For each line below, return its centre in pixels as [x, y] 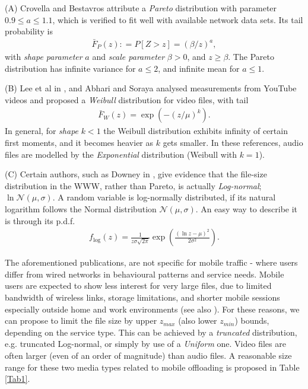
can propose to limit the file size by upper [81, 321]
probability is [29, 31]
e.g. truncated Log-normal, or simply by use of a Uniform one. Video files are [145, 344]
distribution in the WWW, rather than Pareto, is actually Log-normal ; [133, 185]
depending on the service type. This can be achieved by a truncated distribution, [151, 332]
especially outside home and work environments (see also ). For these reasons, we [152, 309]
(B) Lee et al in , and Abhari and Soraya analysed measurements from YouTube [151, 88]
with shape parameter [44, 57]
